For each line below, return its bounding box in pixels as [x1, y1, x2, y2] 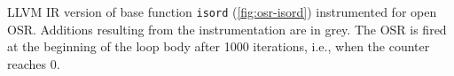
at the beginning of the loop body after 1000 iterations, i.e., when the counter [7, 37, 430, 56]
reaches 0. [7, 54, 60, 72]
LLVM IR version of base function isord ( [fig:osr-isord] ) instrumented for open [7, 3, 437, 20]
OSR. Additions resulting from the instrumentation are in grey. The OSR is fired [7, 19, 447, 38]
